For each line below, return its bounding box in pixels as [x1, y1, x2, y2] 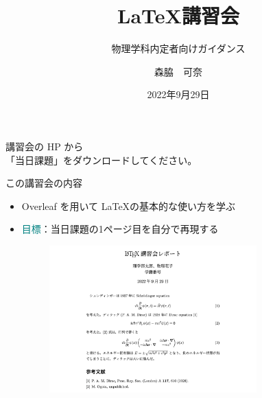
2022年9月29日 [147, 87, 210, 102]
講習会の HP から [5, 139, 84, 153]
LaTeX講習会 [117, 1, 239, 30]
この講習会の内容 [5, 176, 82, 190]
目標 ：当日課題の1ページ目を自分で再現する [21, 222, 219, 236]
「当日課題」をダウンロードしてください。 [5, 152, 198, 167]
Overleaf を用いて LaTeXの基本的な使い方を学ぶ [21, 198, 236, 213]
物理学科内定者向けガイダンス [111, 41, 246, 56]
